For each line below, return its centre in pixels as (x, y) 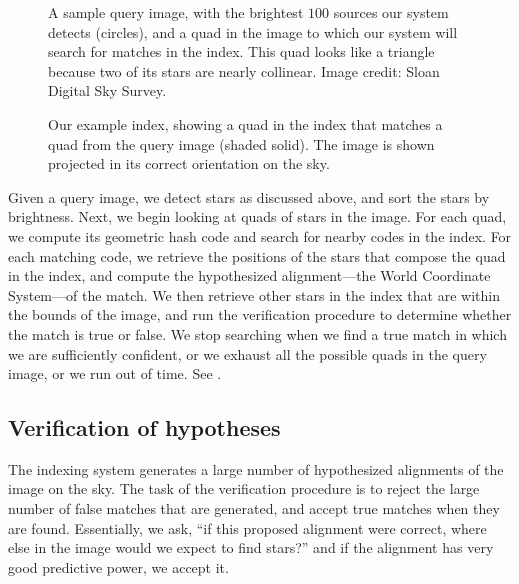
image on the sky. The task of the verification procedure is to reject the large (244, 488)
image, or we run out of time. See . (115, 373)
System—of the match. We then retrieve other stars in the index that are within (254, 294)
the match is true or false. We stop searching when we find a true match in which (257, 333)
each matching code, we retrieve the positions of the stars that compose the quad (257, 255)
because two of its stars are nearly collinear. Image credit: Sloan (244, 70)
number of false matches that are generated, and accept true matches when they (254, 508)
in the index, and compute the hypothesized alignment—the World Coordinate (249, 275)
